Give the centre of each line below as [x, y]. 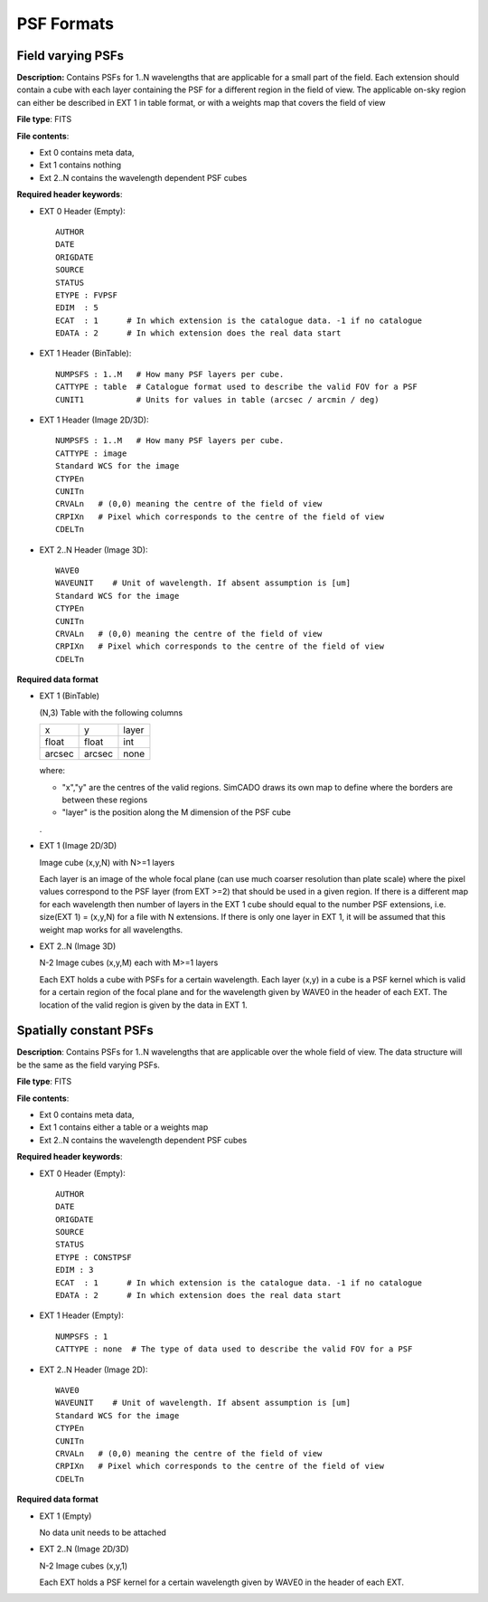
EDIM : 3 [75, 1270]
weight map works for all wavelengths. [111, 929]
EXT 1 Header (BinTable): [85, 354]
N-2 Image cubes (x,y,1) [84, 1566]
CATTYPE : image [91, 453]
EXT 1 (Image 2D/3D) [78, 846]
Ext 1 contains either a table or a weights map [124, 1127]
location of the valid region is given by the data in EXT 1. [143, 1005]
